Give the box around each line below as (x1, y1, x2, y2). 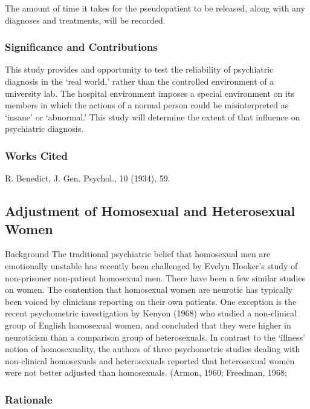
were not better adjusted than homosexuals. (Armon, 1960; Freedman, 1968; (5, 366, 287, 379)
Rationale (5, 391, 53, 407)
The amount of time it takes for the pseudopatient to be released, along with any (5, 2, 305, 14)
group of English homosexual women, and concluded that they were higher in (5, 318, 291, 331)
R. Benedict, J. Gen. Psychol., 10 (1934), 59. (5, 172, 170, 185)
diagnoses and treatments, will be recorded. (5, 13, 166, 26)
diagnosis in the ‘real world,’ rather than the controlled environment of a (5, 75, 274, 87)
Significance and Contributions (5, 39, 158, 54)
